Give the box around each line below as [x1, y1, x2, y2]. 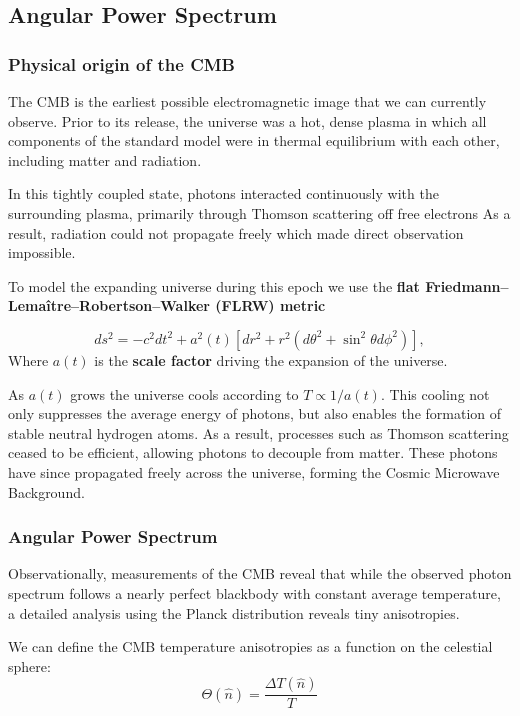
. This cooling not [380, 383, 490, 404]
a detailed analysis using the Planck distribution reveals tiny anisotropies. [8, 602, 460, 623]
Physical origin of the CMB [8, 51, 235, 76]
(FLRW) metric [215, 295, 326, 316]
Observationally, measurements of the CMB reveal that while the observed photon [8, 563, 512, 584]
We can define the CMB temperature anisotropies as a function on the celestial [8, 636, 493, 657]
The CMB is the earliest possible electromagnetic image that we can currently [8, 91, 487, 111]
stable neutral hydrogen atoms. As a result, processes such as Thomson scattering [8, 422, 509, 443]
